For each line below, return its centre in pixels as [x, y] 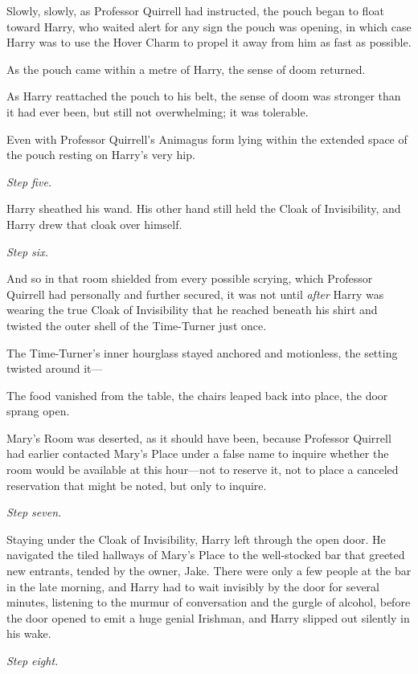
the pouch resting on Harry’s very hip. [101, 155]
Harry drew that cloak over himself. [94, 224]
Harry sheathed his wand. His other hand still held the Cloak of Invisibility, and [204, 208]
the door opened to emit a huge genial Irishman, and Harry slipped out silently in [208, 617]
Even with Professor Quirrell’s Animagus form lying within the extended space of [207, 139]
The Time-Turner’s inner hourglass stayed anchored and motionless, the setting [202, 352]
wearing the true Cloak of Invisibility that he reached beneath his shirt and [192, 310]
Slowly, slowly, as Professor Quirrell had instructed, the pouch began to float [195, 10]
